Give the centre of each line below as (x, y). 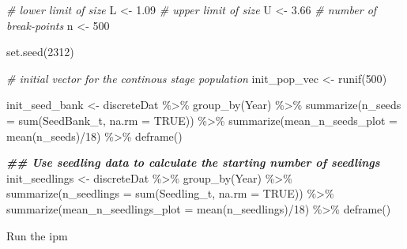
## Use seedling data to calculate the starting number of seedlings (193, 162)
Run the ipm (37, 235)
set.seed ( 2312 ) (40, 52)
